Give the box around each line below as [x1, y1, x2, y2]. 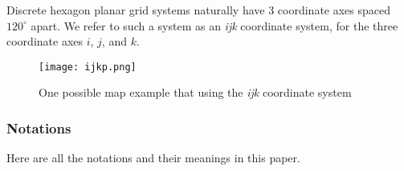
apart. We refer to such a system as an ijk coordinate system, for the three [31, 17, 398, 34]
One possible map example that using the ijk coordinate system [39, 84, 352, 101]
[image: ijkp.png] [39, 61, 137, 73]
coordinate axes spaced [277, 2, 391, 18]
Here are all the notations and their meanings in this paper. [6, 149, 300, 166]
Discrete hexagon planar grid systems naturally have [6, 2, 265, 18]
